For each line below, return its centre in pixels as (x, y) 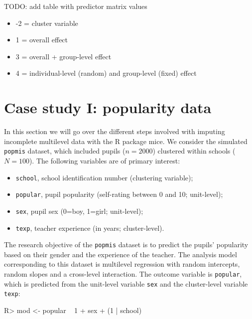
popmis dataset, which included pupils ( (65, 151)
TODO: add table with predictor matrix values (76, 6)
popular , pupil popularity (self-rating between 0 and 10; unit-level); (119, 194)
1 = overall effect (42, 40)
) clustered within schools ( (194, 151)
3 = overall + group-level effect (63, 56)
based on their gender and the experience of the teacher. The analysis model (121, 254)
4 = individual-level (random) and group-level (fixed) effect (106, 73)
